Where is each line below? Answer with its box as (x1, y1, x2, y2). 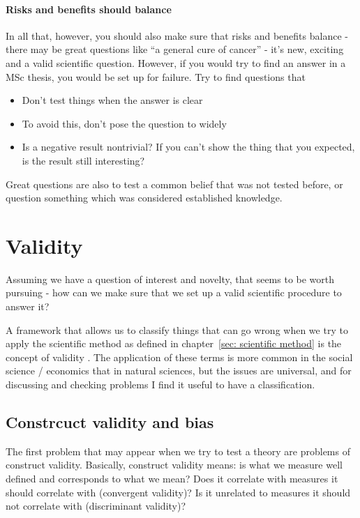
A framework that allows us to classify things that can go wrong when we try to (6, 322, 348, 337)
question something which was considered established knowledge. (6, 190, 283, 205)
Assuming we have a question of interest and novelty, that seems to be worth (6, 271, 335, 286)
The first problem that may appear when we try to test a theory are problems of (6, 443, 350, 458)
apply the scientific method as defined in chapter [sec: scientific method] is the (6, 336, 342, 351)
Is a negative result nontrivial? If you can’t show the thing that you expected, (22, 139, 355, 154)
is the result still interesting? (22, 153, 145, 167)
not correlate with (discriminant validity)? (6, 498, 186, 513)
